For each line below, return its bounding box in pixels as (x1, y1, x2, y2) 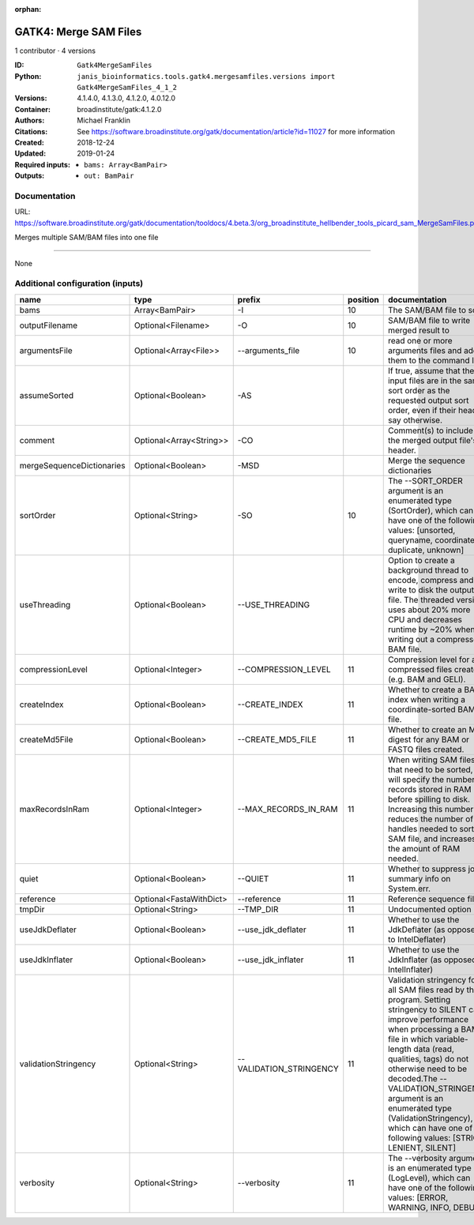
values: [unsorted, (387, 524, 456, 535)
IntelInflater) (387, 964, 434, 975)
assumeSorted (19, 389, 74, 400)
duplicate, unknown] (387, 544, 465, 555)
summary (387, 873, 423, 884)
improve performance (387, 1013, 469, 1024)
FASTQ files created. (387, 743, 465, 754)
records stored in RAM (387, 783, 472, 795)
